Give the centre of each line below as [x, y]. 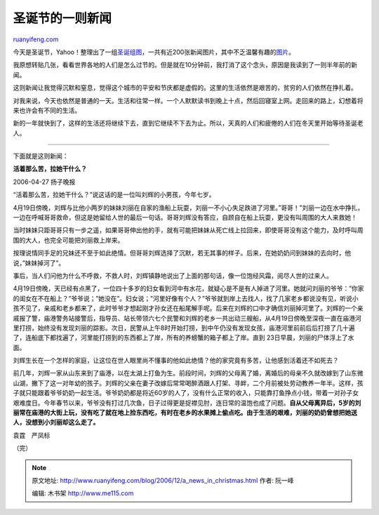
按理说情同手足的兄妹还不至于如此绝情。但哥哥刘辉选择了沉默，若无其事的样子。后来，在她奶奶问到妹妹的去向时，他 [182, 253]
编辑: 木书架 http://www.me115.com [83, 493]
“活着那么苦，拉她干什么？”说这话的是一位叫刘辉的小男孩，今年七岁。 [114, 195]
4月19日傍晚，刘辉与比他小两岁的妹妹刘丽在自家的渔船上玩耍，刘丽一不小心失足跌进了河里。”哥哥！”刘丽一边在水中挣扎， [188, 208]
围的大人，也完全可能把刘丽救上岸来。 [68, 240]
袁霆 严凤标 [32, 435]
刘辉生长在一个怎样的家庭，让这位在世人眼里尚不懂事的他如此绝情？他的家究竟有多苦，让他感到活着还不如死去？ [176, 361]
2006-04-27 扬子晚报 [44, 182]
